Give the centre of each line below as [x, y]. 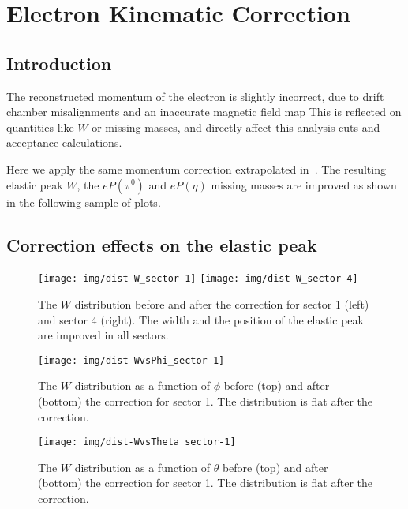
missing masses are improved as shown [304, 184]
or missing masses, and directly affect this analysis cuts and [236, 127]
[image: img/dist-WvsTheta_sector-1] [137, 442]
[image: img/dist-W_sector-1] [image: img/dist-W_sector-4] [198, 279]
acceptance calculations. [64, 142]
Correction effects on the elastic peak [162, 244]
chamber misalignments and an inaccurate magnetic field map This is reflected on [204, 112]
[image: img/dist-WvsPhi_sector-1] [131, 360]
